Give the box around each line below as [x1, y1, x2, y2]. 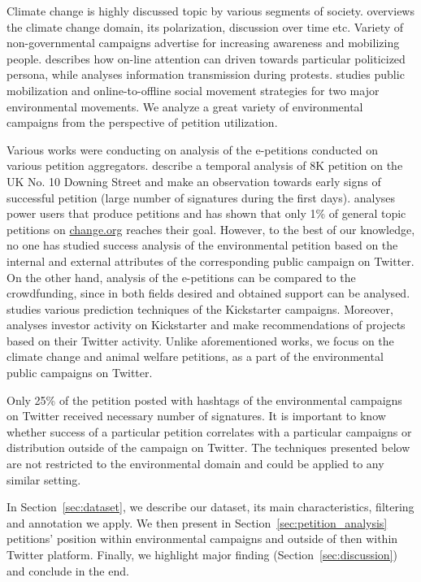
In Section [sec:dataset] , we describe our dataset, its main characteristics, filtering [7, 498, 414, 515]
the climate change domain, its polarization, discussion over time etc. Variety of [7, 18, 404, 35]
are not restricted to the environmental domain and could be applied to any [7, 455, 384, 472]
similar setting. [7, 471, 81, 488]
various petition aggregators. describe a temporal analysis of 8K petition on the [7, 157, 403, 174]
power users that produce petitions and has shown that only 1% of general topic [7, 205, 406, 222]
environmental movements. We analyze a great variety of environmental [7, 98, 363, 115]
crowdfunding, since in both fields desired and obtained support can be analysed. [7, 284, 410, 302]
